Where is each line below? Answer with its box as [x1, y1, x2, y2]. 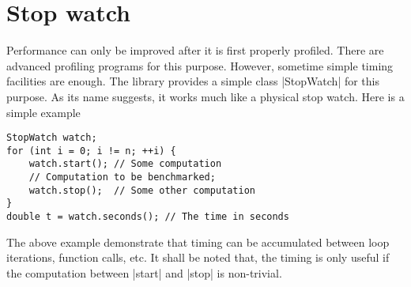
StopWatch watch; [6, 132, 97, 144]
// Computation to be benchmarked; [28, 172, 216, 183]
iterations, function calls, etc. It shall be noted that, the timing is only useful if [6, 249, 390, 266]
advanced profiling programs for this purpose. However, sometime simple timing [6, 57, 394, 74]
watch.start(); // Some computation [28, 158, 222, 170]
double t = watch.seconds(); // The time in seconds [6, 211, 289, 223]
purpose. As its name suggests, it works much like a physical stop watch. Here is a [6, 88, 405, 104]
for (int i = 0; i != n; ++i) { [6, 145, 176, 157]
